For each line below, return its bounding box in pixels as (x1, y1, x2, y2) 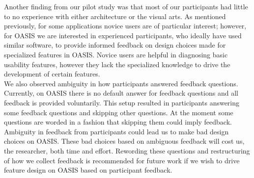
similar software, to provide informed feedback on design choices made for (4, 40, 226, 50)
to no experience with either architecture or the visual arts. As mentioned (4, 11, 226, 21)
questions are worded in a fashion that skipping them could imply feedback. (4, 117, 232, 127)
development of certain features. (4, 69, 100, 79)
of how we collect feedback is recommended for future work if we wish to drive (4, 155, 240, 165)
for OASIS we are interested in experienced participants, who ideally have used (4, 30, 242, 40)
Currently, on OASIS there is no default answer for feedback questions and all (4, 88, 238, 98)
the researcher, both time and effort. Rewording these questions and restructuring (4, 145, 250, 155)
